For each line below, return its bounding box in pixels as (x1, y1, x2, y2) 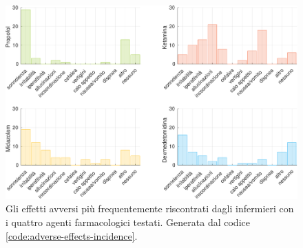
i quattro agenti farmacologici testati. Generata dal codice (6, 215, 250, 229)
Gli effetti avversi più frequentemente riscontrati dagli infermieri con (6, 201, 294, 216)
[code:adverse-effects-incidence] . (6, 228, 138, 243)
